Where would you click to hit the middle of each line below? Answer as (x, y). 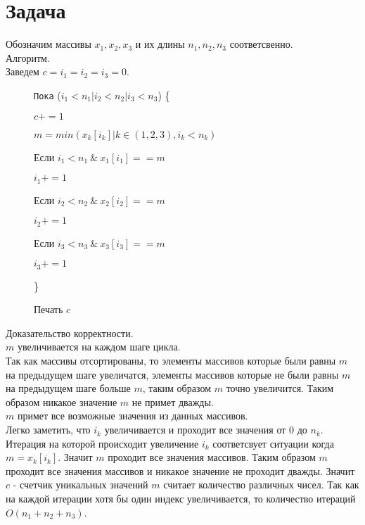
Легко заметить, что (48, 430)
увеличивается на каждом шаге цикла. (99, 347)
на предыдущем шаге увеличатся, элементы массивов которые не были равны (172, 374)
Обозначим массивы (49, 44)
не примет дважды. (173, 401)
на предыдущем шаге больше (68, 388)
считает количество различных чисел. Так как (261, 485)
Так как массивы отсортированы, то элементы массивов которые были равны (171, 361)
